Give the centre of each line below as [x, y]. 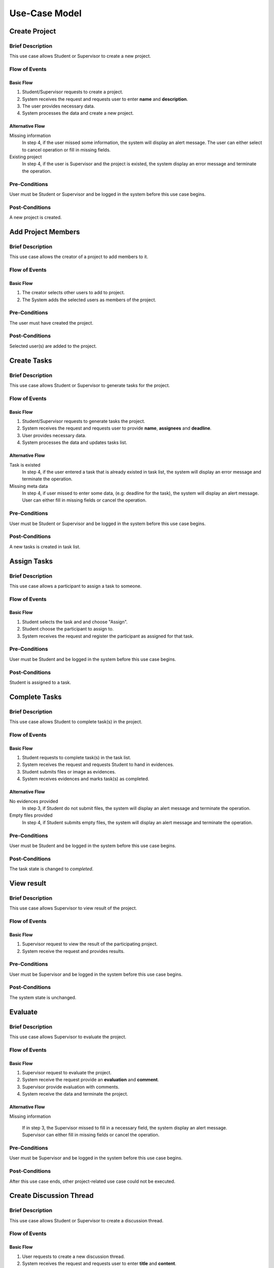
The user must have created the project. [51, 323]
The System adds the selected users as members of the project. [89, 300]
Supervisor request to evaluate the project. [67, 1072]
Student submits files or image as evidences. [69, 771]
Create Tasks [31, 360]
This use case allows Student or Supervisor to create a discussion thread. [86, 1220]
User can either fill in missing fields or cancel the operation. [84, 500]
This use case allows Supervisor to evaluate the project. [68, 1037]
